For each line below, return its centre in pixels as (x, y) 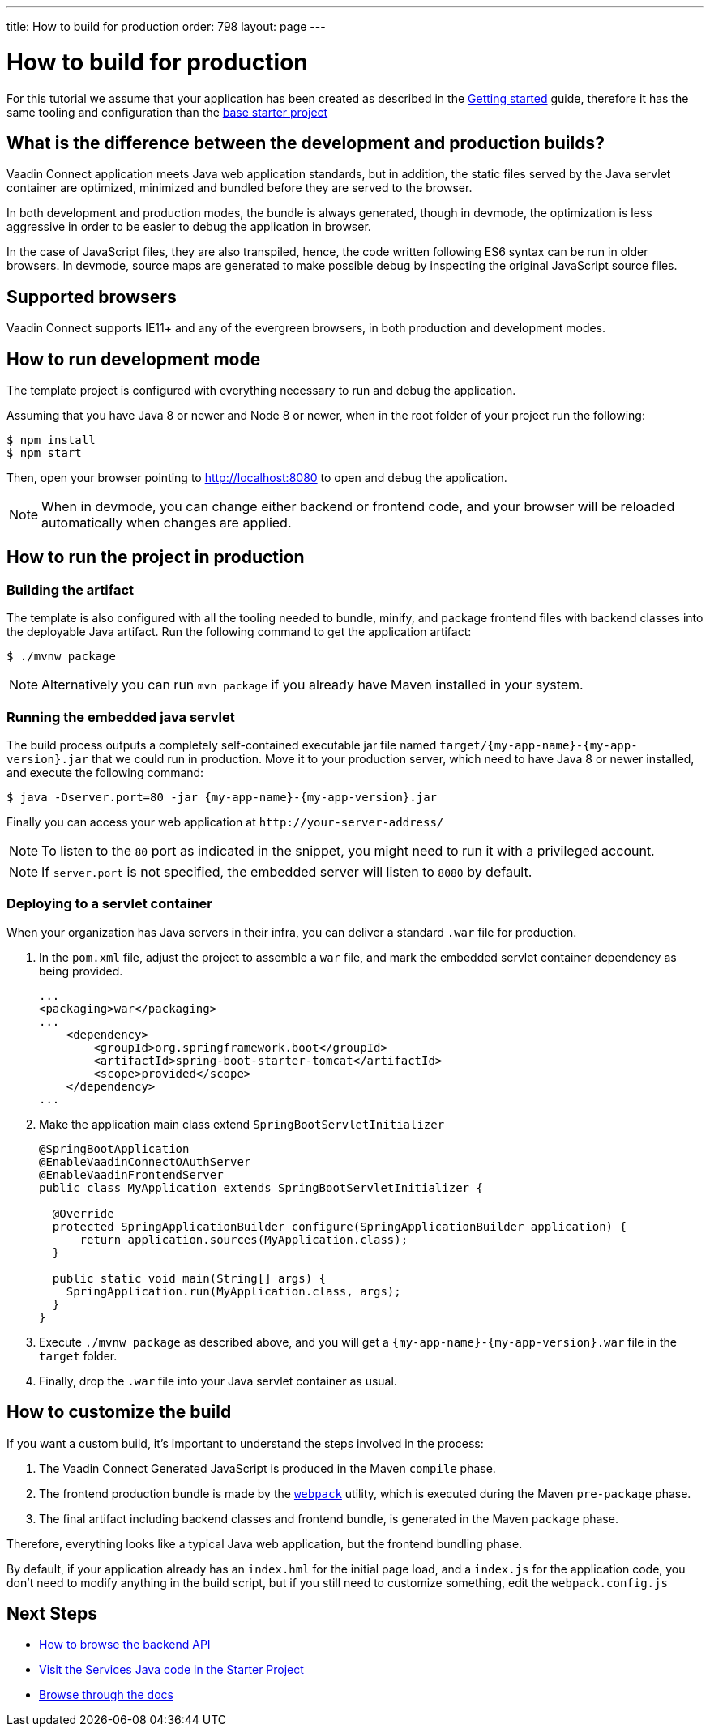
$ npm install (51, 440)
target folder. (78, 1355)
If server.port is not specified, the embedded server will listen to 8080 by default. (287, 872)
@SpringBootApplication (114, 1148)
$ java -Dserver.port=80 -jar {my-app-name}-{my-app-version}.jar (222, 797)
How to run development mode (134, 359)
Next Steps (52, 1614)
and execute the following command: (105, 773)
